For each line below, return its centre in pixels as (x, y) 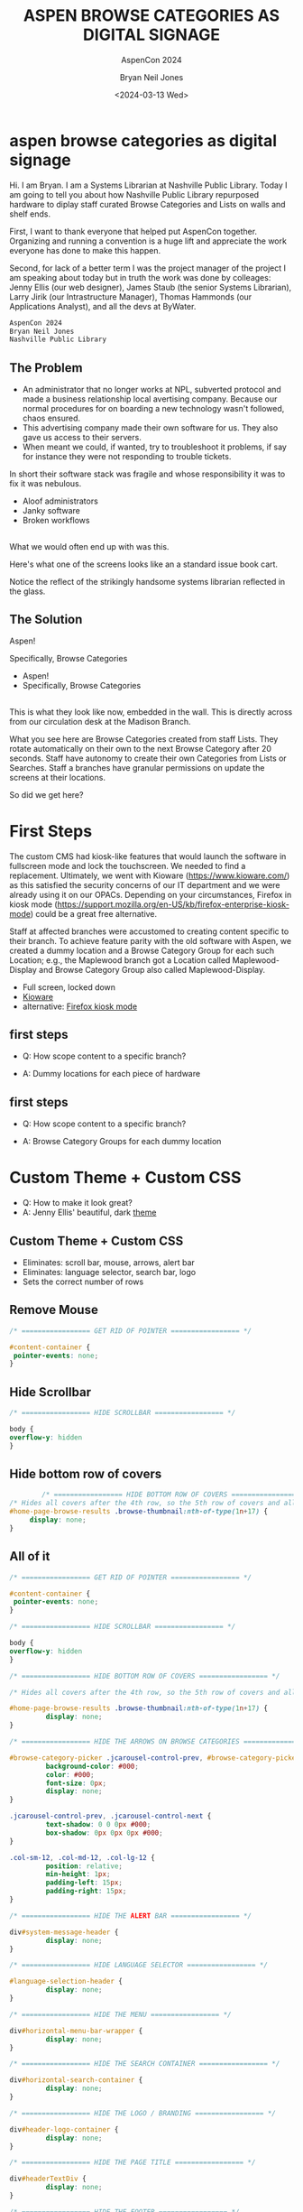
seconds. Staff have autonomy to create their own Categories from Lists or (148, 758)
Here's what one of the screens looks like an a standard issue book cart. (143, 564)
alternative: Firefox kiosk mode (80, 1006)
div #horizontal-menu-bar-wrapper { (76, 2031)
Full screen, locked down (69, 987)
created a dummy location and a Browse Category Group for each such (142, 950)
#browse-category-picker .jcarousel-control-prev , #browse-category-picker (155, 1758)
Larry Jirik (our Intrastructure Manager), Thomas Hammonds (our (131, 296)
